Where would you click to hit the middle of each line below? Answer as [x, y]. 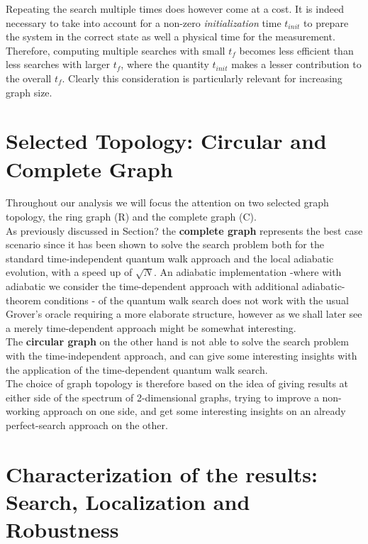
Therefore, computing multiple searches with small [116, 50]
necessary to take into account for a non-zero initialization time [144, 22]
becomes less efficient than [296, 50]
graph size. [29, 92]
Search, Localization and [128, 501]
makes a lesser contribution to [296, 64]
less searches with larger [58, 64]
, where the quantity [165, 64]
